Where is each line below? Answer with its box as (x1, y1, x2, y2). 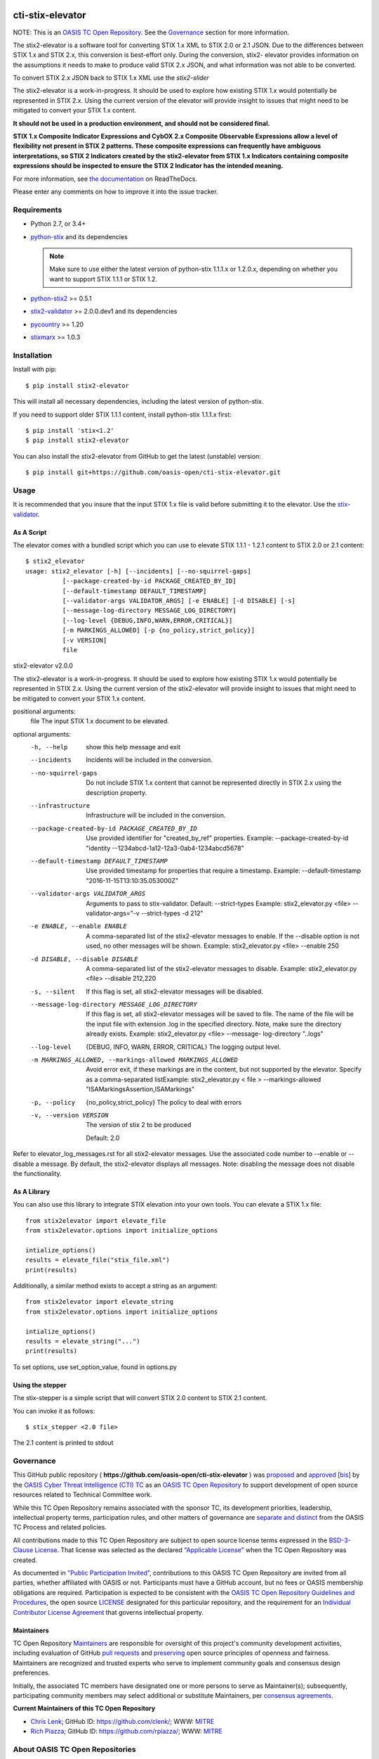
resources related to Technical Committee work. (13, 1490, 152, 1499)
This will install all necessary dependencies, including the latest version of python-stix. (13, 398, 264, 406)
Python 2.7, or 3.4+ (30, 220, 86, 228)
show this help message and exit (86, 743, 180, 751)
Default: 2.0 (86, 1133, 120, 1142)
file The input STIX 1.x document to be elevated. (30, 717, 170, 725)
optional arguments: (13, 730, 72, 738)
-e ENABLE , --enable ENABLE (30, 922, 128, 930)
